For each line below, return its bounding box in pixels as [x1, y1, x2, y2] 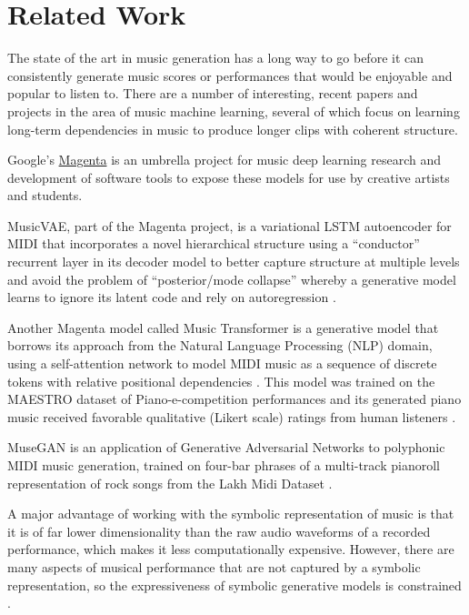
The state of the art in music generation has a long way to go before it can [7, 48, 424, 67]
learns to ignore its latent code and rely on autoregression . [7, 287, 336, 307]
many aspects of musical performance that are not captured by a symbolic [7, 557, 421, 576]
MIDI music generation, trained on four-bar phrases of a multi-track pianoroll [7, 456, 440, 474]
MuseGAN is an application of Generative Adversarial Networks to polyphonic [7, 438, 445, 457]
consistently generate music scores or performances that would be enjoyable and [7, 66, 453, 85]
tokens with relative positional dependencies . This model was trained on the [7, 371, 435, 390]
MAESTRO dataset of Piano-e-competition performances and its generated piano [7, 389, 462, 408]
